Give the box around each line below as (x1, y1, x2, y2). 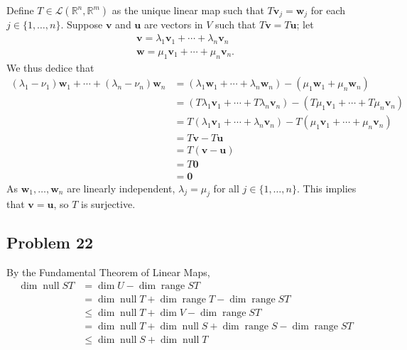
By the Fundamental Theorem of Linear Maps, (6, 265, 210, 280)
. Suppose (60, 17, 103, 32)
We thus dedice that (6, 60, 94, 75)
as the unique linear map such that (112, 3, 264, 17)
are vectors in (143, 17, 203, 32)
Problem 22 (6, 231, 94, 253)
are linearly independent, (67, 180, 175, 195)
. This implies (296, 180, 357, 195)
